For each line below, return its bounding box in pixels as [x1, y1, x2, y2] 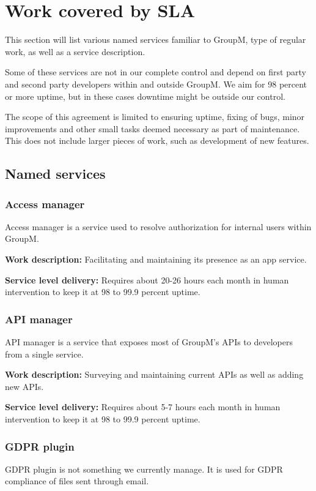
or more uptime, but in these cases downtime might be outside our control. [5, 89, 285, 102]
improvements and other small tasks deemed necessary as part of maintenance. [5, 122, 300, 135]
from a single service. [5, 347, 84, 360]
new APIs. [5, 380, 44, 392]
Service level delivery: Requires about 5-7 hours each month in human [5, 400, 281, 413]
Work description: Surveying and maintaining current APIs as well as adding [5, 368, 304, 381]
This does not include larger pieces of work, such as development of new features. [5, 134, 309, 147]
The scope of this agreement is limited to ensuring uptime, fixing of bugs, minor [5, 110, 305, 123]
